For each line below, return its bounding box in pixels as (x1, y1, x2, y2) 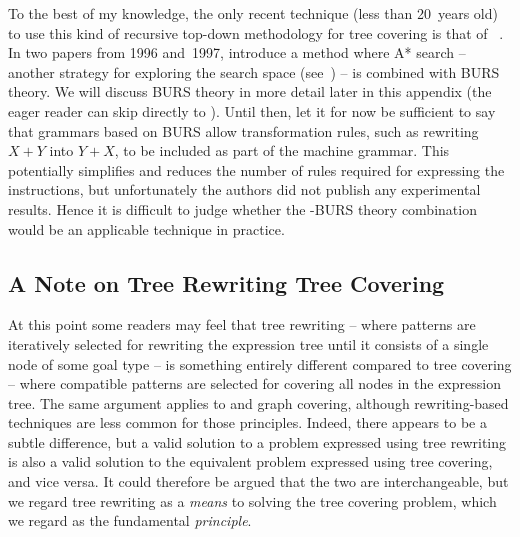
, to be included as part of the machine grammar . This (114, 140, 450, 161)
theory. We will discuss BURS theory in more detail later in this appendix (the (8, 81, 492, 102)
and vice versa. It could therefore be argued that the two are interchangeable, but (8, 471, 509, 492)
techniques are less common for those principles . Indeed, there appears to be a (8, 412, 487, 433)
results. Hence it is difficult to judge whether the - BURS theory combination (8, 198, 477, 219)
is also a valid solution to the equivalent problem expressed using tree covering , (8, 451, 493, 472)
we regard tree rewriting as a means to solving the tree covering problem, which (8, 490, 497, 511)
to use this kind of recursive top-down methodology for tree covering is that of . (8, 22, 504, 43)
